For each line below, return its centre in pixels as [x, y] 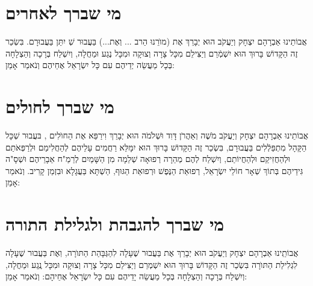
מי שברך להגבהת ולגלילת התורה [115, 224]
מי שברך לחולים [60, 106]
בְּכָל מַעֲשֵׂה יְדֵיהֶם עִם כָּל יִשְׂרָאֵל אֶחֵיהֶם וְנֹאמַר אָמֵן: [90, 65]
